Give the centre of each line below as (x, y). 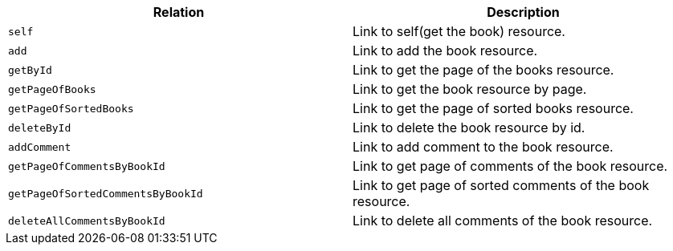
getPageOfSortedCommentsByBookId (106, 193)
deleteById (40, 128)
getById (30, 70)
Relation (179, 12)
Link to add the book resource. (445, 51)
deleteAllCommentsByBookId (87, 221)
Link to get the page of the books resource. (483, 70)
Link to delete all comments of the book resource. (503, 221)
